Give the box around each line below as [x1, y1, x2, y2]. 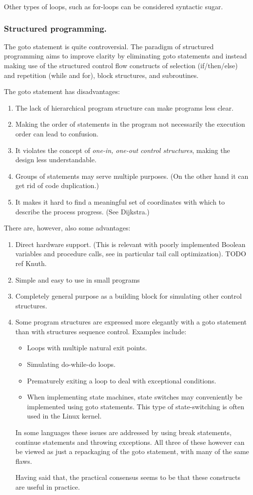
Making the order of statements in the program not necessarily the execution [15, 119, 245, 129]
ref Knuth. [15, 258, 47, 268]
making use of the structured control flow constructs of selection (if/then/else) [4, 60, 238, 70]
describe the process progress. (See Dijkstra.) [15, 206, 150, 216]
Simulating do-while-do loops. [27, 359, 116, 369]
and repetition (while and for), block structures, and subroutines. [4, 70, 199, 80]
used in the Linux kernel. [27, 411, 102, 421]
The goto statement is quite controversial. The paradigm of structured [4, 41, 214, 51]
